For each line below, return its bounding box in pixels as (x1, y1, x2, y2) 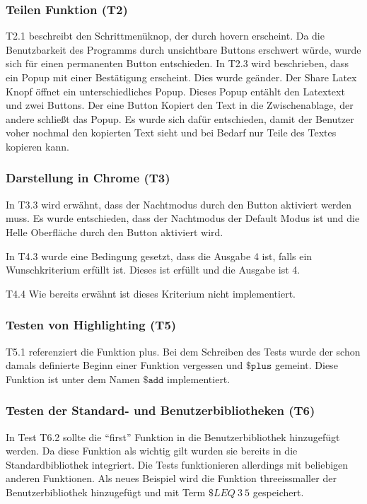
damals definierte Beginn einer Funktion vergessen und (6, 358, 243, 373)
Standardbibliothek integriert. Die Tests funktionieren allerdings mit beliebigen (6, 457, 349, 471)
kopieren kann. (6, 139, 69, 153)
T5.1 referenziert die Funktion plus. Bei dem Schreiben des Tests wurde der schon (6, 344, 361, 358)
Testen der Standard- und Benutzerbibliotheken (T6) (6, 402, 315, 419)
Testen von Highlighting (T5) (6, 316, 177, 334)
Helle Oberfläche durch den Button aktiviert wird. (6, 224, 223, 239)
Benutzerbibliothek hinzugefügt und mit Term (6, 484, 206, 499)
